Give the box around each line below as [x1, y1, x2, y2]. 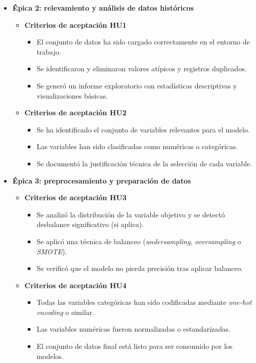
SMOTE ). [36, 246, 67, 256]
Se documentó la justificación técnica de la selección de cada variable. [36, 158, 252, 168]
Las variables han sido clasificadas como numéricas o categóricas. [36, 141, 238, 152]
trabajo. [36, 46, 61, 57]
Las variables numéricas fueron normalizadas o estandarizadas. [36, 324, 231, 334]
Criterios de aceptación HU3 [24, 192, 126, 203]
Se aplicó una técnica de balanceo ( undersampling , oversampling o [36, 236, 241, 246]
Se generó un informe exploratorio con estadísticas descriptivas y [36, 80, 237, 90]
